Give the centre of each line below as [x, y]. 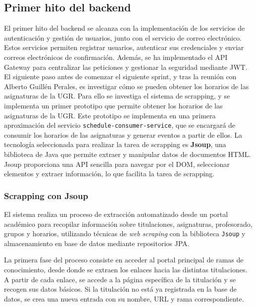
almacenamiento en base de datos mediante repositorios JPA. [97, 243]
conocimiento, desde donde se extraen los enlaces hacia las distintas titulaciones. [126, 270]
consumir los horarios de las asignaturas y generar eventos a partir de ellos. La [123, 134]
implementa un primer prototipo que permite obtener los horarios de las [113, 105]
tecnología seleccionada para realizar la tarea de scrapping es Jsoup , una [115, 144]
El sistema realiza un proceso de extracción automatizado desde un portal [116, 214]
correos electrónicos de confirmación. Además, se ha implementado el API [116, 57]
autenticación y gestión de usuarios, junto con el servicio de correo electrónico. [123, 37]
